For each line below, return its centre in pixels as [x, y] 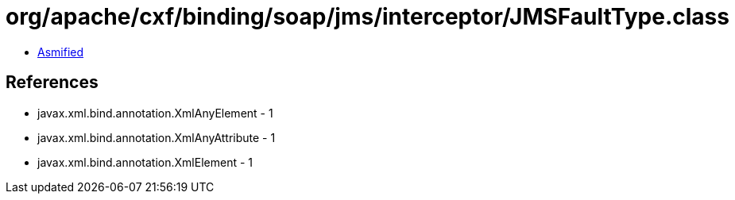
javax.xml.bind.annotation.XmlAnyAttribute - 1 [157, 137]
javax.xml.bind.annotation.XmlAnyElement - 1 [155, 113]
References [52, 83]
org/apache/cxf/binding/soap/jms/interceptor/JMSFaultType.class [367, 17]
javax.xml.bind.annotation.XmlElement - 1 [145, 162]
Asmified [61, 52]
